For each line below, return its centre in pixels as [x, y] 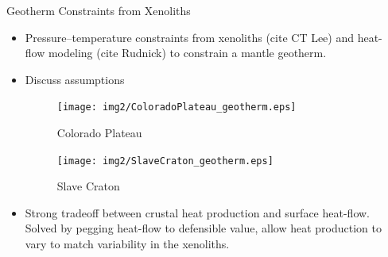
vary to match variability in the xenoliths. [127, 244]
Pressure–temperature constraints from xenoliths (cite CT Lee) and [190, 37]
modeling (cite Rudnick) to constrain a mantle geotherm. [187, 53]
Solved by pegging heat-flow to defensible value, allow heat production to [203, 228]
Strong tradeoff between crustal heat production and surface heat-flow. [197, 212]
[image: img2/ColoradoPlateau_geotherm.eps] [177, 107]
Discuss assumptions [75, 79]
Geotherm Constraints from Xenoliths [99, 10]
